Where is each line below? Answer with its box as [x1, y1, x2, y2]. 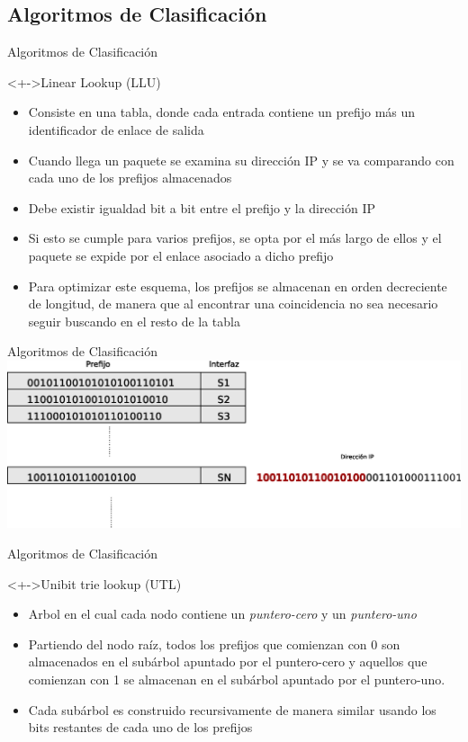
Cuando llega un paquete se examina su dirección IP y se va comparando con [28, 150, 454, 169]
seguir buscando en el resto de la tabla [28, 311, 240, 330]
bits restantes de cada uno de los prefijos [28, 718, 253, 737]
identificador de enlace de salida [28, 120, 204, 139]
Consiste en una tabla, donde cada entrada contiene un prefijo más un [28, 103, 416, 121]
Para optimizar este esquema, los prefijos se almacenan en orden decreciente [28, 276, 447, 295]
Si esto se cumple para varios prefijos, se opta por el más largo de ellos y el [28, 228, 442, 247]
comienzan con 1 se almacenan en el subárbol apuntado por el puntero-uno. [28, 670, 445, 689]
